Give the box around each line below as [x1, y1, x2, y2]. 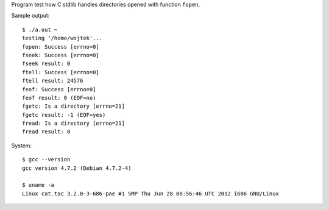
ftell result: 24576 [22, 77, 83, 85]
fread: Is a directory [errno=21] [22, 120, 125, 127]
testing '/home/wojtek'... [22, 35, 103, 42]
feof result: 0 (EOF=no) [22, 94, 96, 101]
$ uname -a [22, 181, 55, 189]
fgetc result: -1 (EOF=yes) [22, 111, 106, 118]
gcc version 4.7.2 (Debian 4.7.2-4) [22, 164, 132, 172]
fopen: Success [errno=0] [22, 43, 100, 50]
